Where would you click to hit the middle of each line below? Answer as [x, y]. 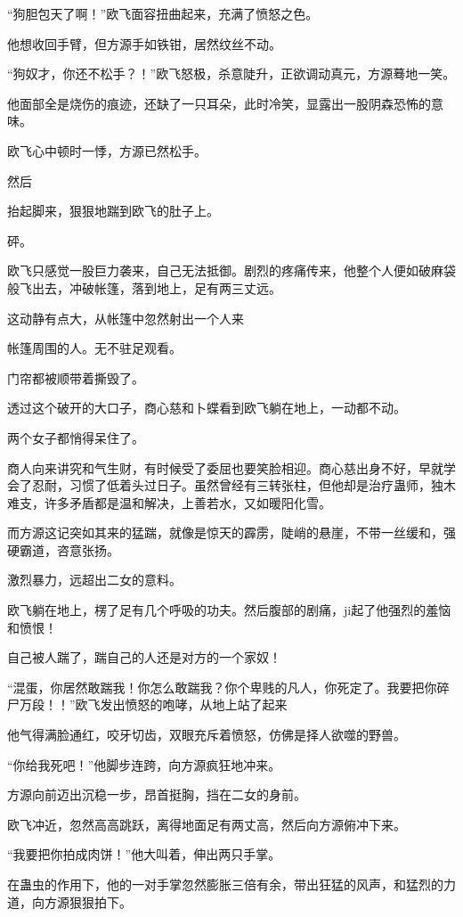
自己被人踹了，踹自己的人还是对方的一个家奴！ [144, 657]
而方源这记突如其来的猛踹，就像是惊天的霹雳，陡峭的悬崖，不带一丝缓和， [225, 532]
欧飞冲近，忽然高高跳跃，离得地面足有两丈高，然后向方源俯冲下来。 [207, 824]
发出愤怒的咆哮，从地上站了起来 [194, 704]
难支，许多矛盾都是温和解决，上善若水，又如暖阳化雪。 [169, 502]
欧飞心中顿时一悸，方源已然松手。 [107, 150]
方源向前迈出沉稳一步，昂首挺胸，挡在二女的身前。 [157, 794]
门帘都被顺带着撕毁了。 [76, 377]
